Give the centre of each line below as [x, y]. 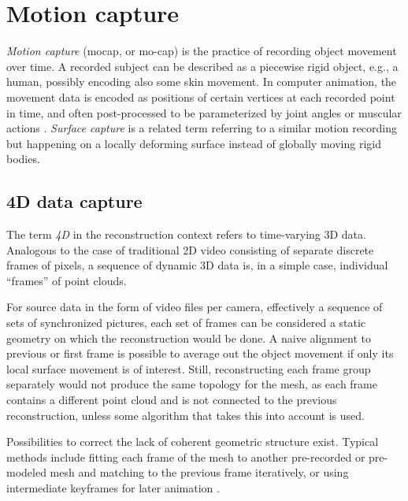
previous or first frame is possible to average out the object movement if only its [200, 353]
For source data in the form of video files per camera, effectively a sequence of [195, 307]
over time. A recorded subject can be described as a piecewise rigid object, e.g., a [202, 66]
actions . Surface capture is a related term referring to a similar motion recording [202, 128]
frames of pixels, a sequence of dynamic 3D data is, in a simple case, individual [197, 265]
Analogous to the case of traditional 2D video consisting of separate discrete [190, 249]
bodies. [23, 159]
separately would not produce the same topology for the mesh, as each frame [192, 384]
